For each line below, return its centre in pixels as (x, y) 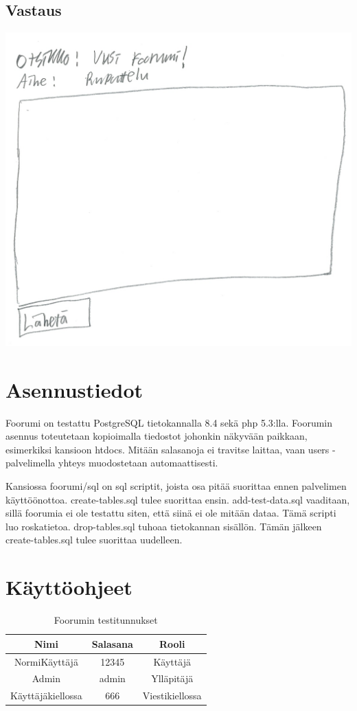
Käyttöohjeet (69, 587)
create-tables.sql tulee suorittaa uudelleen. (94, 540)
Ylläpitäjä (172, 678)
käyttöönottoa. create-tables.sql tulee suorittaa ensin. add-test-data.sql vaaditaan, (178, 499)
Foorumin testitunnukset (106, 620)
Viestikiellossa (172, 696)
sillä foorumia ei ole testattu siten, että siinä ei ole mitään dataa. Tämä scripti (171, 513)
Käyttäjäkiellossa (46, 696)
